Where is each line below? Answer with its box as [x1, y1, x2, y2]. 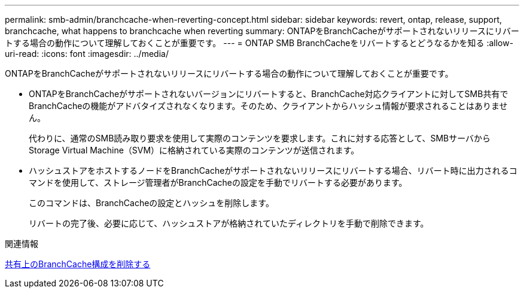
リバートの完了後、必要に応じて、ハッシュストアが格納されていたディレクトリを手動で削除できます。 [29, 218, 429, 228]
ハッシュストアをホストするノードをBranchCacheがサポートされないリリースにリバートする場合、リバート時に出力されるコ [29, 165, 517, 176]
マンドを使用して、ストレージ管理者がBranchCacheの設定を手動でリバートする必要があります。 [29, 177, 407, 188]
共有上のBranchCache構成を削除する [5, 259, 151, 269]
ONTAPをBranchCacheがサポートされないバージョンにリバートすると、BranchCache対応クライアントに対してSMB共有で [29, 89, 508, 99]
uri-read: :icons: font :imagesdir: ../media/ [5, 49, 169, 59]
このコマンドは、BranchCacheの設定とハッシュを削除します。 [29, 198, 274, 208]
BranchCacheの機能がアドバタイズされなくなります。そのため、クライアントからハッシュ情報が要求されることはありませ [29, 101, 508, 111]
